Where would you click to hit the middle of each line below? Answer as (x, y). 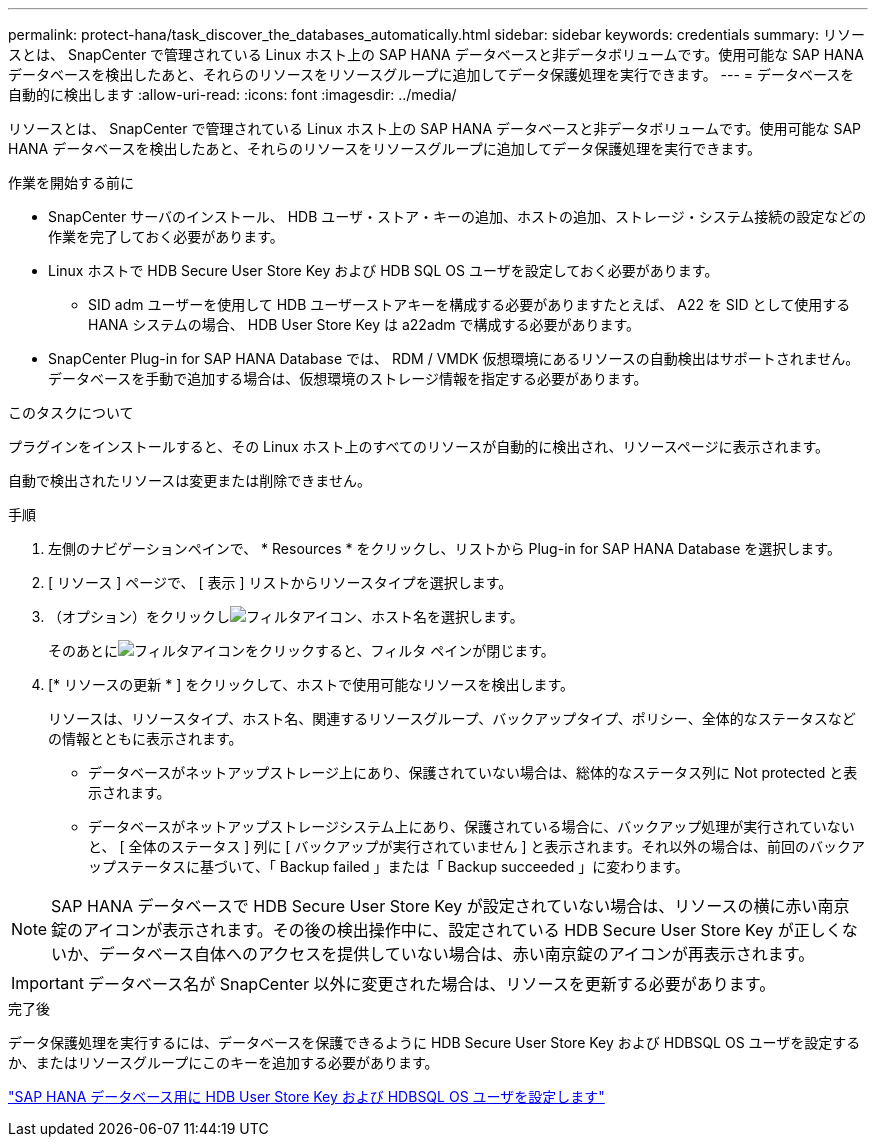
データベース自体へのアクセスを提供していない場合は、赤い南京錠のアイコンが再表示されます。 (456, 954)
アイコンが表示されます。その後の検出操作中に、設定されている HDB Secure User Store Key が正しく (462, 930)
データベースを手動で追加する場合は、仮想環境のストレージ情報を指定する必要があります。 (348, 378)
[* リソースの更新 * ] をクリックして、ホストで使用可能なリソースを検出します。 (311, 684)
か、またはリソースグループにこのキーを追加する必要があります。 (223, 1062)
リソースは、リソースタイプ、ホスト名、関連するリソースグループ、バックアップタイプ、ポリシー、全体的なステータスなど (452, 718)
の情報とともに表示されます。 (145, 738)
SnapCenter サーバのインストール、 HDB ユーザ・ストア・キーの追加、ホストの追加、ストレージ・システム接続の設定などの (457, 216)
